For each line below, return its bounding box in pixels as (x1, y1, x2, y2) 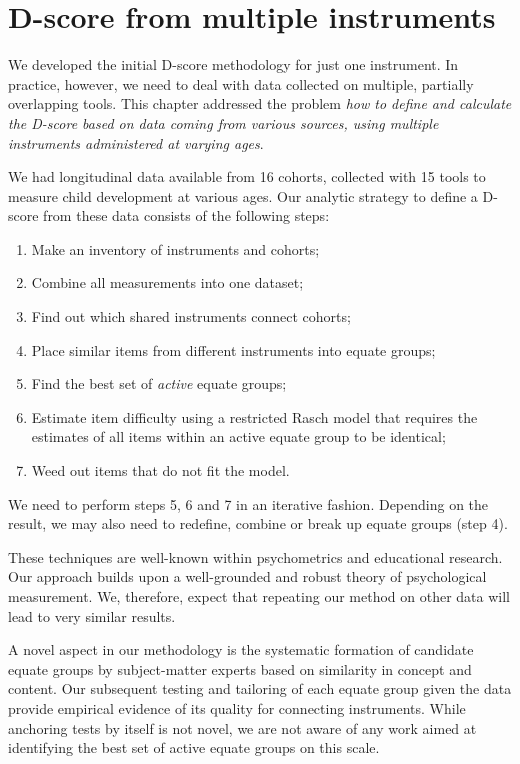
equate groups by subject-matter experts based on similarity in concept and (8, 658, 472, 679)
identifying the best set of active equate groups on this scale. (8, 737, 380, 758)
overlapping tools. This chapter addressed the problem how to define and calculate (8, 93, 512, 114)
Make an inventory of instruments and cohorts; (31, 238, 320, 259)
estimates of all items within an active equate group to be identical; (31, 426, 446, 447)
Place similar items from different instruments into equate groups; (31, 339, 436, 360)
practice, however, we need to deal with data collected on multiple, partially (8, 73, 474, 94)
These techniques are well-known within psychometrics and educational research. (8, 546, 503, 567)
